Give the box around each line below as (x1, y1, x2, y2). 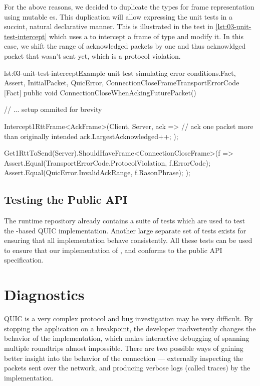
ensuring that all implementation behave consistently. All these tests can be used (4, 235, 252, 245)
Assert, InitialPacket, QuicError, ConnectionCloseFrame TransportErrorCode (4, 77, 239, 88)
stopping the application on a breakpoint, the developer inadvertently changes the (4, 323, 256, 333)
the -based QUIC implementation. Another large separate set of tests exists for (4, 225, 246, 235)
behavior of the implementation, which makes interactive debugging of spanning (4, 333, 249, 343)
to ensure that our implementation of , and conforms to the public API (4, 244, 222, 255)
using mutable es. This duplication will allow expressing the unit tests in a (4, 11, 232, 22)
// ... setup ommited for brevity (4, 104, 102, 114)
